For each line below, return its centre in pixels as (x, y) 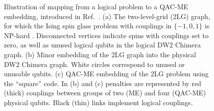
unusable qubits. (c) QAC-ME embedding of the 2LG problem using (106, 74)
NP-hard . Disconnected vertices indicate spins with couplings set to (106, 35)
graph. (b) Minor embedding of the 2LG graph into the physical (100, 54)
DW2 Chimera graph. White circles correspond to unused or (95, 64)
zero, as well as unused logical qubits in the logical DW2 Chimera (102, 45)
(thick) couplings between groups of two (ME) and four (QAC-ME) (105, 93)
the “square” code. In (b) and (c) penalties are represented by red (103, 83)
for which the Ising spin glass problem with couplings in (88, 26)
